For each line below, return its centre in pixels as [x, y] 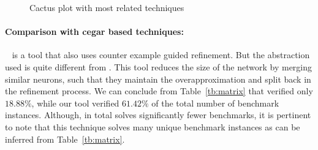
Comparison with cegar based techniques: [94, 32]
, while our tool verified [75, 103]
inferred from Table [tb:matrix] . [65, 139]
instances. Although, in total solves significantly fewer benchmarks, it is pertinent [158, 115]
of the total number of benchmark [215, 103]
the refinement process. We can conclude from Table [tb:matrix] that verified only [159, 91]
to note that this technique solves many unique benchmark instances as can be [153, 126]
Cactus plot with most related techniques [107, 7]
